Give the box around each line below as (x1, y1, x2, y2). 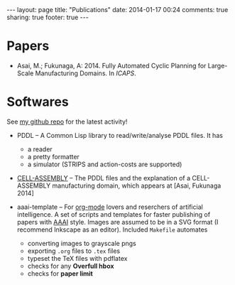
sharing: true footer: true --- (6, 13, 89, 21)
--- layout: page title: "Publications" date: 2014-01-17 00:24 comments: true (6, 6, 229, 14)
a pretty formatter (27, 152, 80, 161)
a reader (27, 144, 53, 154)
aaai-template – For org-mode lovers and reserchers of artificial (16, 203, 203, 211)
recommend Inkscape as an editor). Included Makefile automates (16, 225, 208, 234)
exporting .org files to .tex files (27, 247, 121, 255)
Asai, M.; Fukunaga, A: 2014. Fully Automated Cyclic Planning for (16, 61, 207, 70)
